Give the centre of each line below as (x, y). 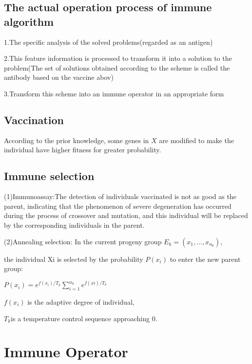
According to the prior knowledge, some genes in (77, 140)
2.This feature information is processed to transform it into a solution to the (118, 58)
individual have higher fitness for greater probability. (83, 150)
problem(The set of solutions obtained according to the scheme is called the (117, 67)
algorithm (29, 21)
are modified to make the (196, 140)
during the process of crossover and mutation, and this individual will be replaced (126, 215)
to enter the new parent (205, 259)
